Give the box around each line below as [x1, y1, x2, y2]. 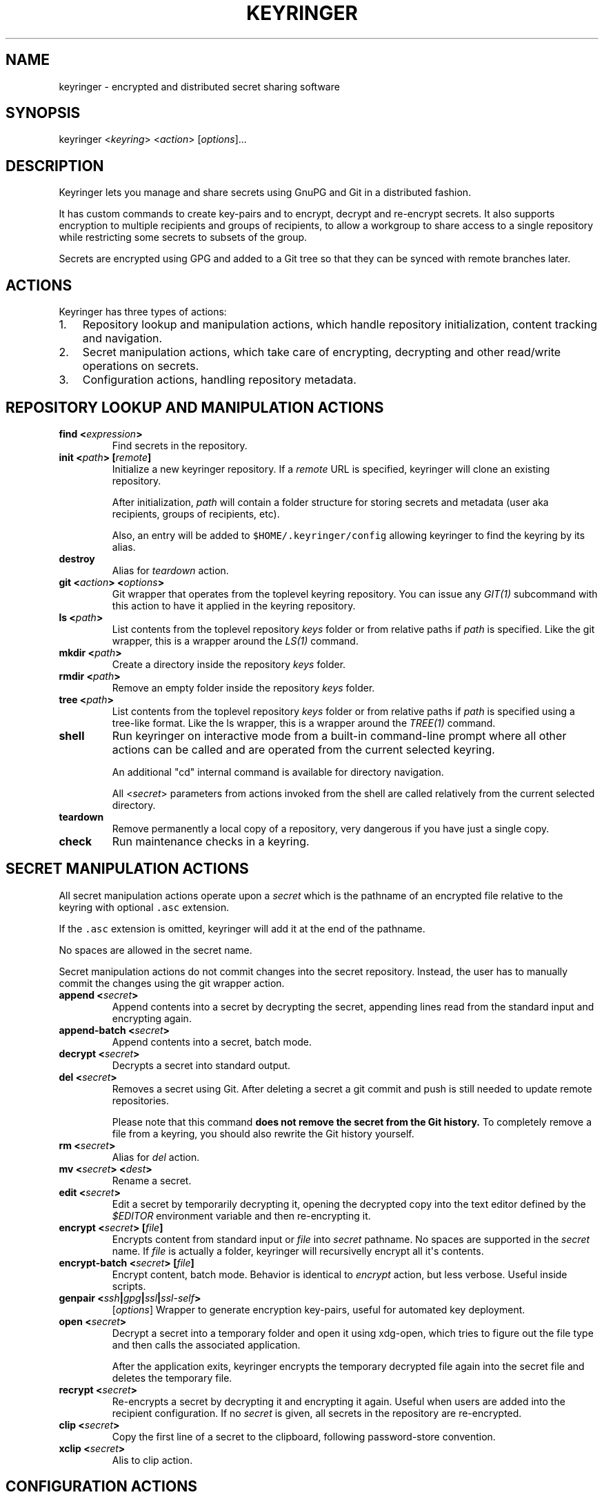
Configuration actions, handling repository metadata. [82, 373, 356, 387]
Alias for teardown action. [112, 564, 229, 576]
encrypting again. [112, 1012, 192, 1024]
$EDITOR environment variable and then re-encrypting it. [112, 1209, 371, 1222]
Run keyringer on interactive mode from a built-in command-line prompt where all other [112, 728, 567, 743]
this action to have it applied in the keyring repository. [112, 599, 356, 611]
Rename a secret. [112, 1174, 192, 1186]
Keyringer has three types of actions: [59, 306, 227, 318]
